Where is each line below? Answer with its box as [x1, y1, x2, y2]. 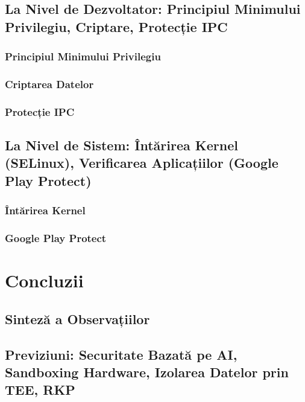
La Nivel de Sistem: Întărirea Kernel [5, 136, 238, 155]
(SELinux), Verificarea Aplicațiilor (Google [5, 153, 278, 172]
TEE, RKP [5, 380, 75, 399]
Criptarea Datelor [5, 76, 94, 91]
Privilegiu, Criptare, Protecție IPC [5, 17, 228, 36]
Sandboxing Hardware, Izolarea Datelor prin [5, 362, 289, 381]
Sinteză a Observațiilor [5, 309, 150, 328]
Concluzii [5, 268, 84, 293]
